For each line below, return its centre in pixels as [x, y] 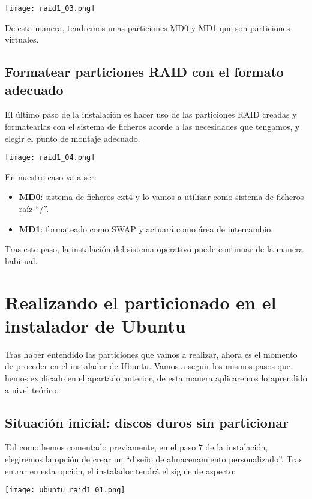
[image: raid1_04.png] [50, 158]
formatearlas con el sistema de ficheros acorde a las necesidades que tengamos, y [152, 126]
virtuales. [22, 39]
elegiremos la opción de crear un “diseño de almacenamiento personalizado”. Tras [154, 458]
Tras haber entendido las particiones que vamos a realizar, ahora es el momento [151, 354]
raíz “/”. [34, 209]
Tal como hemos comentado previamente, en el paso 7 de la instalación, [136, 447]
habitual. [21, 260]
